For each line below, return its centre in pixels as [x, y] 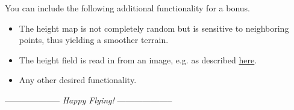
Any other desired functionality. [78, 80]
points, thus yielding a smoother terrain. [94, 40]
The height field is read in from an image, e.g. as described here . [138, 59]
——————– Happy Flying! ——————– [89, 100]
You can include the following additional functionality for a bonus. [127, 8]
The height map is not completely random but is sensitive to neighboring [154, 28]
